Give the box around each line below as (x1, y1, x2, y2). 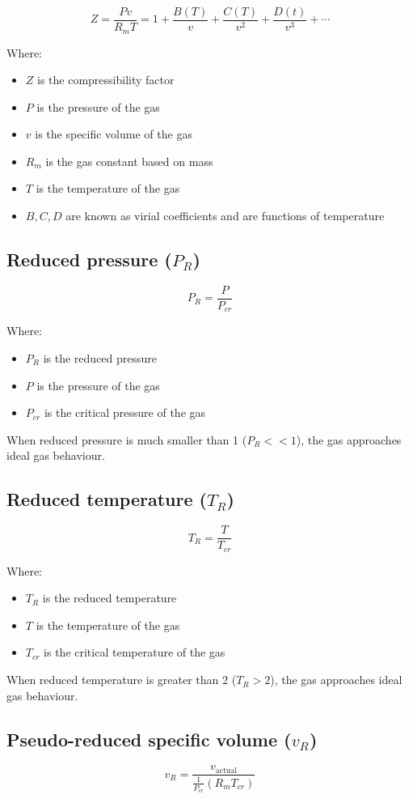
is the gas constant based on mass (45, 152, 213, 169)
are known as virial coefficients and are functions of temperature (65, 207, 385, 224)
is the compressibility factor (37, 71, 175, 88)
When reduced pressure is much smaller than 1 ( (6, 431, 247, 448)
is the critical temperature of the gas (44, 644, 226, 661)
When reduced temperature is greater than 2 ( (6, 671, 237, 688)
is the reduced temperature (42, 589, 177, 606)
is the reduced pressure (43, 349, 158, 366)
